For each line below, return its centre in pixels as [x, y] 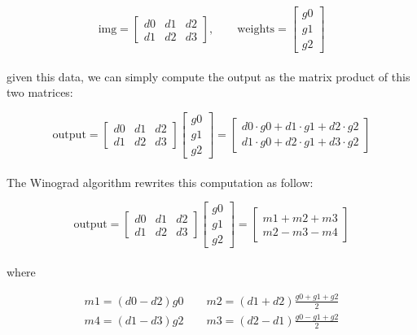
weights [256, 30]
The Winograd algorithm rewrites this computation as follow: [160, 182]
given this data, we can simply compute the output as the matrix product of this [208, 76]
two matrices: [40, 92]
